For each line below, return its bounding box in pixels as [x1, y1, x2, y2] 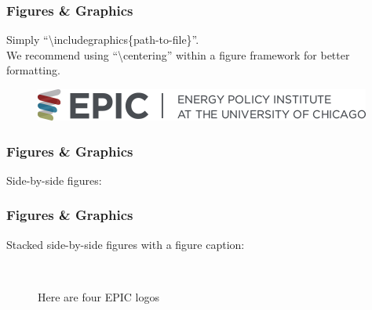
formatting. [6, 62, 60, 78]
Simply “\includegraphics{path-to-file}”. [6, 31, 199, 48]
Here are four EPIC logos [38, 288, 159, 305]
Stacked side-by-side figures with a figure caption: [6, 236, 245, 252]
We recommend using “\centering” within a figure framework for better [6, 46, 350, 63]
